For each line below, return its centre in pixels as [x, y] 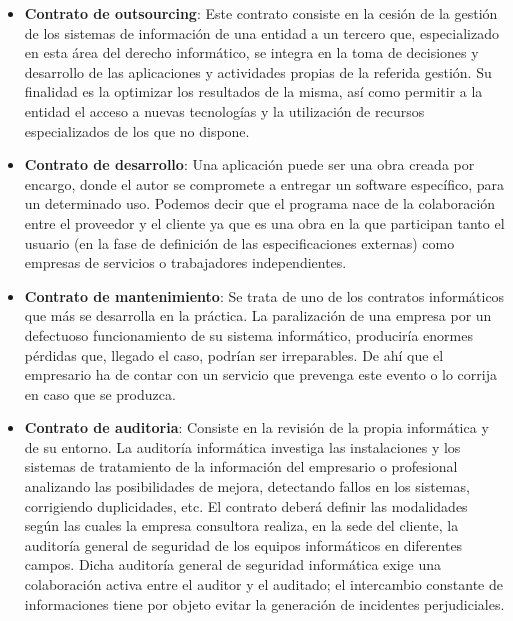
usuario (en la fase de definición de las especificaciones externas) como [239, 242]
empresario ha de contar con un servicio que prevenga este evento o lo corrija [260, 374]
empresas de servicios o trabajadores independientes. [185, 262]
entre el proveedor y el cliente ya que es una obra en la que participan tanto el [264, 222]
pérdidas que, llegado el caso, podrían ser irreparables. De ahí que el [234, 354]
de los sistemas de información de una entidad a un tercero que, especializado [261, 32]
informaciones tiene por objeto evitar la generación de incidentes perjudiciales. [264, 603]
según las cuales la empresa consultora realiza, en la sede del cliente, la [241, 525]
